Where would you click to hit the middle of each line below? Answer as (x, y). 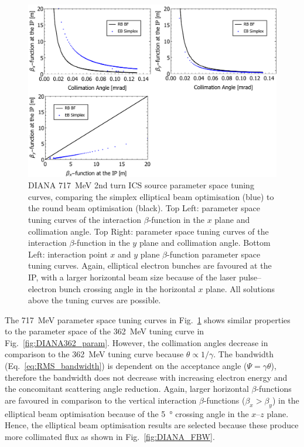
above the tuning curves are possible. (95, 300)
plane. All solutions (240, 288)
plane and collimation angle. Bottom (205, 243)
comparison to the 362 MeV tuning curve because (94, 354)
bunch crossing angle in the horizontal (127, 288)
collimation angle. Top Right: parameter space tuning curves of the (148, 231)
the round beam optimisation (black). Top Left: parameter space (144, 208)
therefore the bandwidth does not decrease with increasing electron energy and (146, 377)
